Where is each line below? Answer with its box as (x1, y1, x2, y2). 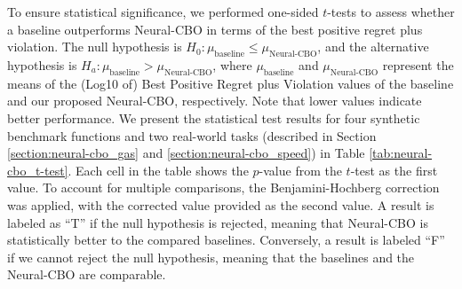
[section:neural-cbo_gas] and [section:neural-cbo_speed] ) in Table (7, 144, 365, 162)
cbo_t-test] (7, 160, 68, 179)
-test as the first (350, 160, 438, 179)
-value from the (259, 160, 342, 179)
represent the (382, 55, 454, 74)
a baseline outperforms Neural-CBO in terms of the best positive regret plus (7, 20, 423, 38)
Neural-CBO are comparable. (7, 265, 166, 284)
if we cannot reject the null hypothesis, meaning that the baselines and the (7, 247, 415, 266)
